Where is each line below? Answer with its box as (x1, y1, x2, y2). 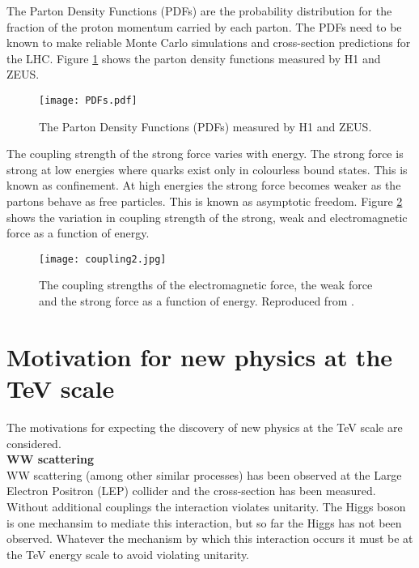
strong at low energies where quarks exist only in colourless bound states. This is (6, 160, 408, 177)
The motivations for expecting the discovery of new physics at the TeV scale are (6, 418, 403, 435)
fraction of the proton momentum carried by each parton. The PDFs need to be (6, 18, 402, 35)
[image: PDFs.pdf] (39, 94, 138, 106)
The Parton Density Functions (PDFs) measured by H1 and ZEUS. (39, 117, 372, 135)
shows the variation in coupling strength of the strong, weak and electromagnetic (6, 208, 408, 225)
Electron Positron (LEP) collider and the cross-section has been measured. (6, 482, 376, 499)
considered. (6, 434, 61, 451)
